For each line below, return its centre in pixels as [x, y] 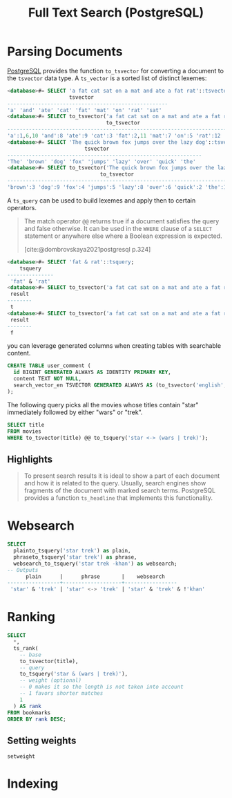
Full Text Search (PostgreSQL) [116, 13]
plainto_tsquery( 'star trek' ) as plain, [72, 551]
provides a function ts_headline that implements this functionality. [118, 498]
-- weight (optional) [50, 680]
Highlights [30, 459]
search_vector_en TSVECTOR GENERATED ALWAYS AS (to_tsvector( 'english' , [120, 385]
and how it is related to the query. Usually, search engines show [115, 483]
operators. [22, 207]
